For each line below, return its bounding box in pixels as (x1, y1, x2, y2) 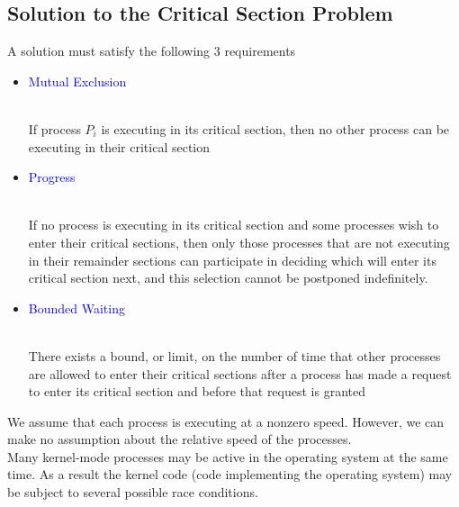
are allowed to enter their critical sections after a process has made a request (28, 364, 452, 383)
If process (28, 119, 81, 138)
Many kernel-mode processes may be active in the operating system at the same (7, 447, 448, 466)
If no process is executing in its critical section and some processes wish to (28, 215, 439, 234)
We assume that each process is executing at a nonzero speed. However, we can (7, 412, 445, 430)
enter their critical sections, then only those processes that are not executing (28, 232, 450, 251)
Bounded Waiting (28, 298, 125, 317)
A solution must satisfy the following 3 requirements (7, 41, 296, 60)
